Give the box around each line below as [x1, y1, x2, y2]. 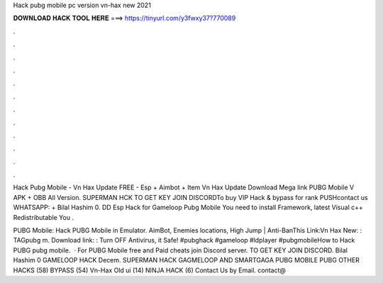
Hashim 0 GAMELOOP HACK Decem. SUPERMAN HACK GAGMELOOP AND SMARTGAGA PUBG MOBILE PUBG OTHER [13, 256, 360, 265]
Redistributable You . [13, 213, 74, 221]
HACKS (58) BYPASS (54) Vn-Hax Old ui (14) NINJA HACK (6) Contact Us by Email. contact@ [13, 266, 287, 274]
